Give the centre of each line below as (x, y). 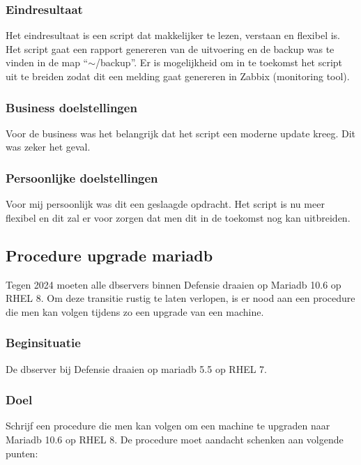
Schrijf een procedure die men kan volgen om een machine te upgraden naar (168, 426)
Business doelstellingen (71, 107)
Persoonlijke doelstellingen (82, 177)
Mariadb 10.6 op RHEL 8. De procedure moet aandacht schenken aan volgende (175, 440)
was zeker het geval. (48, 147)
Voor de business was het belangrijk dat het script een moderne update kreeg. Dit (181, 133)
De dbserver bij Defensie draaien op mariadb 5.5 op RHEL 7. (137, 368)
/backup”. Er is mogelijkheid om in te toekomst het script (219, 62)
